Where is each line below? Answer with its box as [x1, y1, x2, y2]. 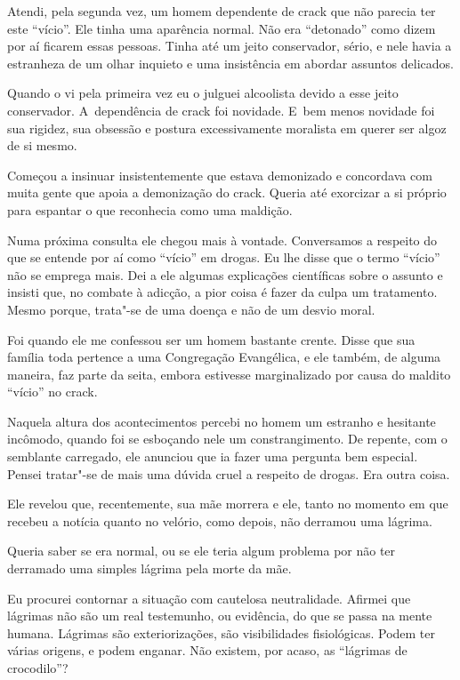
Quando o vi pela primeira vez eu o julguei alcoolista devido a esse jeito [7, 84, 399, 102]
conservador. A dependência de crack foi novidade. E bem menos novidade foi [7, 100, 435, 119]
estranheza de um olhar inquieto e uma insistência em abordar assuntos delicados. [7, 53, 454, 72]
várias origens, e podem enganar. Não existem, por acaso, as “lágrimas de [7, 641, 408, 660]
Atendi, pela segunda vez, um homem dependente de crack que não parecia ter [7, 2, 436, 20]
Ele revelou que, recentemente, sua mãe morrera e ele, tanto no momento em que [7, 494, 448, 513]
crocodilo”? [7, 659, 69, 676]
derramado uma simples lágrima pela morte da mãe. [7, 559, 292, 578]
